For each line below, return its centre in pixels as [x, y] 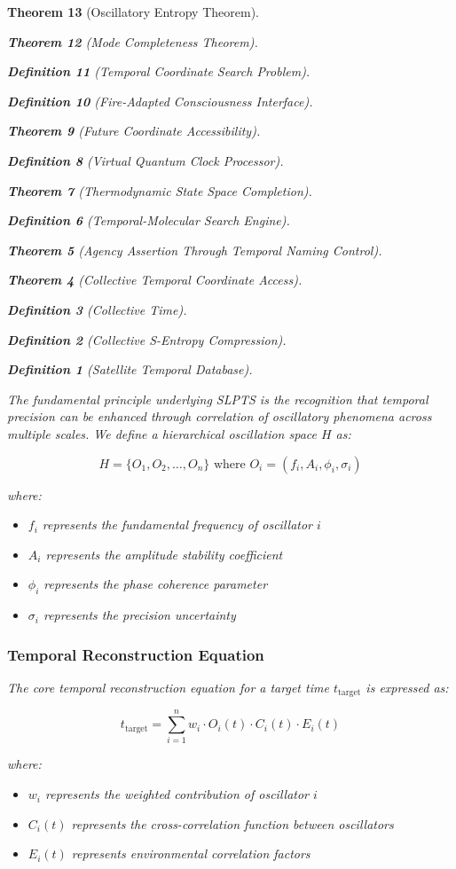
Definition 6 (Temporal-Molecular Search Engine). [149, 220]
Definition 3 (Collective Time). [97, 309]
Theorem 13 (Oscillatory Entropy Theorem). [133, 12]
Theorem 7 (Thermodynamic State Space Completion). [160, 190]
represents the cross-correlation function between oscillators [232, 823]
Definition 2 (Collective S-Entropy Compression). [147, 339]
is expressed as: [407, 687]
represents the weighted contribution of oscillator [177, 794]
